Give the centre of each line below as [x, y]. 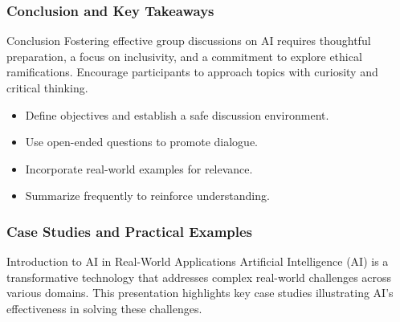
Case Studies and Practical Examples [130, 231]
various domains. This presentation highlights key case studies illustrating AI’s [200, 293]
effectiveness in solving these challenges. [104, 308]
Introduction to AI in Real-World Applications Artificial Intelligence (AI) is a [198, 261]
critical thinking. [47, 88]
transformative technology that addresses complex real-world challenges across [199, 277]
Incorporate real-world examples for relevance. [139, 168]
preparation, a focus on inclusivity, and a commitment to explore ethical [184, 56]
